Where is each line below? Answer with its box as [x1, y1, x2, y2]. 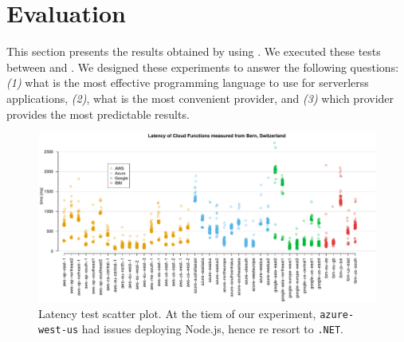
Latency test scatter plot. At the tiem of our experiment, [38, 305, 316, 321]
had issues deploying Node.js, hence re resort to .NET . [81, 320, 343, 337]
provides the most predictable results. [6, 105, 190, 122]
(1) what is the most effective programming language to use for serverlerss [6, 74, 369, 91]
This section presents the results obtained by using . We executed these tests [6, 43, 381, 60]
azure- [320, 309, 355, 320]
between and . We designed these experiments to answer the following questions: [6, 58, 399, 75]
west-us [38, 324, 79, 336]
